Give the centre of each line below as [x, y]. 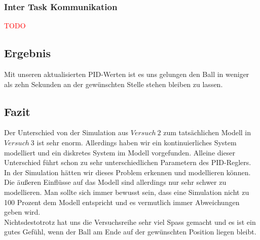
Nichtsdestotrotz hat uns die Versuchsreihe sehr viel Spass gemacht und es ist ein [130, 222]
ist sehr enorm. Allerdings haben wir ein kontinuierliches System [137, 142]
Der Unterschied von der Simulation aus [66, 132]
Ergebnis [28, 53]
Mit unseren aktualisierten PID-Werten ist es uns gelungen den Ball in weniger [127, 74]
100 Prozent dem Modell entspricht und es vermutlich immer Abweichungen [122, 202]
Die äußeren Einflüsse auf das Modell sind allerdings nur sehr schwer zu [115, 182]
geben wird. [22, 212]
